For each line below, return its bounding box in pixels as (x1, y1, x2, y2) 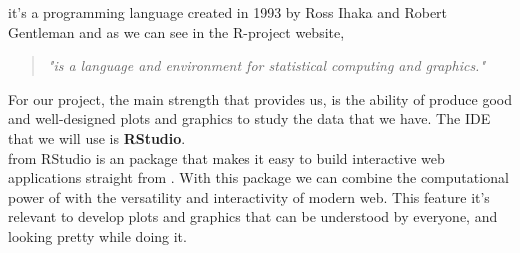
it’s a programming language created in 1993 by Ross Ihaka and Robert (8, 2, 448, 22)
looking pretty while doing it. (8, 225, 187, 246)
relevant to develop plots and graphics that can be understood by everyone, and (8, 206, 498, 227)
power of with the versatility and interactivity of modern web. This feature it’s (8, 186, 490, 207)
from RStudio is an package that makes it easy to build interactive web (8, 147, 445, 168)
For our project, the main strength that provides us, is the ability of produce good (8, 88, 513, 109)
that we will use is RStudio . (8, 127, 186, 148)
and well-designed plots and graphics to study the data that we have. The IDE (8, 108, 491, 129)
